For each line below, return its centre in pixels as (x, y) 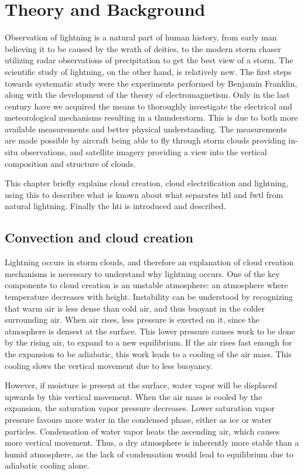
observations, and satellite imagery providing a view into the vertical (144, 152)
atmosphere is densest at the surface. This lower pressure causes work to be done (150, 331)
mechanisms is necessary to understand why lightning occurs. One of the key (142, 273)
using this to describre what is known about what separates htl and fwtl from (144, 194)
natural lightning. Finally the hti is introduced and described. (115, 206)
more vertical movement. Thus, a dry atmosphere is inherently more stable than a (152, 442)
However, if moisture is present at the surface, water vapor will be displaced (141, 385)
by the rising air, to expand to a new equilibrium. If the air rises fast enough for (148, 342)
